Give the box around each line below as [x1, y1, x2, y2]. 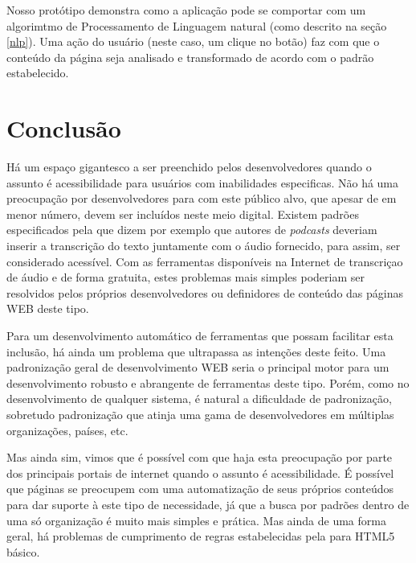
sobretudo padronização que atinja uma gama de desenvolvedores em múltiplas [6, 406, 394, 422]
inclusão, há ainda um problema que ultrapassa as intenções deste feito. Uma [6, 343, 386, 360]
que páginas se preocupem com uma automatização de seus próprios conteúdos [6, 480, 394, 497]
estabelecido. [6, 64, 69, 81]
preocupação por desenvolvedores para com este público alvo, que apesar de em [6, 190, 397, 207]
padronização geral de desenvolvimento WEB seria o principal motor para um [6, 359, 389, 376]
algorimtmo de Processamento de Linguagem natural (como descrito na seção [6, 17, 387, 34]
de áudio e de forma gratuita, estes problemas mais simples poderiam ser [6, 269, 365, 286]
